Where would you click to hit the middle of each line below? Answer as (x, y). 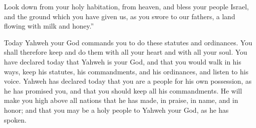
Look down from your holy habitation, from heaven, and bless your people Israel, (127, 6)
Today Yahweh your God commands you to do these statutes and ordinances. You (128, 42)
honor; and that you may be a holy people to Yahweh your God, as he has (116, 110)
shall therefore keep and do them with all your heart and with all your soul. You (126, 52)
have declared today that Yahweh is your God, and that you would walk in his (123, 61)
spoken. (15, 119)
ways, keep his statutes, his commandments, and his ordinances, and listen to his (126, 71)
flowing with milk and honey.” (49, 26)
